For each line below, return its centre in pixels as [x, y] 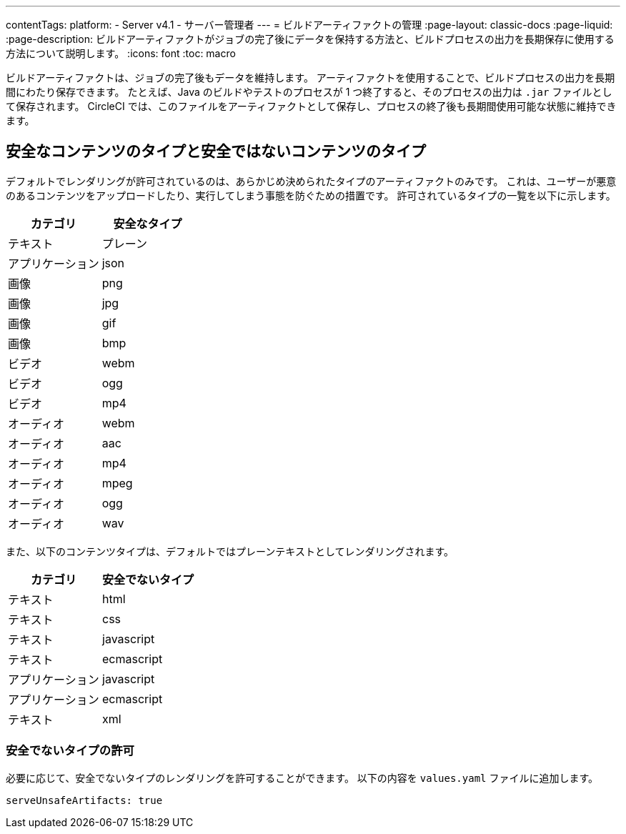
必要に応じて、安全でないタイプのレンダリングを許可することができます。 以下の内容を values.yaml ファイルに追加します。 [302, 778]
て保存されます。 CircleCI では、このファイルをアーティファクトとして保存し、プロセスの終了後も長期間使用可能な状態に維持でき [311, 106]
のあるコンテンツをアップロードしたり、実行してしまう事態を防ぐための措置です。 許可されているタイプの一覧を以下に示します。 [311, 195]
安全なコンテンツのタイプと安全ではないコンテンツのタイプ [216, 152]
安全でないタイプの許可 [70, 751]
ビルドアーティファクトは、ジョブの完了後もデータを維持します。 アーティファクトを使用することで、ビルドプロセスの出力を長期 [310, 78]
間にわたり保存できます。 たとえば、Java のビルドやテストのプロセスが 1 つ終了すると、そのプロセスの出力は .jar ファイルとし [309, 92]
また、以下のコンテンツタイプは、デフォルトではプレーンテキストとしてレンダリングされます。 [230, 551]
